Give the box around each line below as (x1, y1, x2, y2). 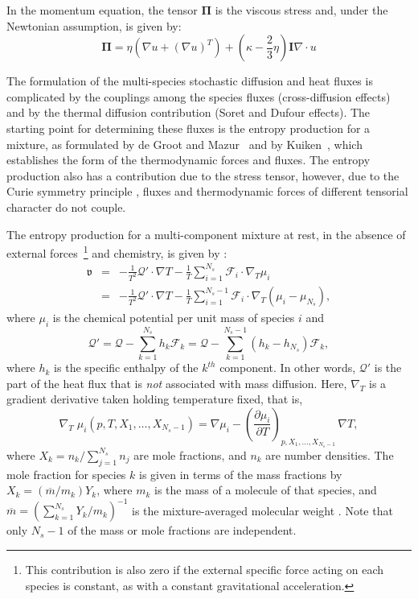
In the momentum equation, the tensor (6, 2, 198, 18)
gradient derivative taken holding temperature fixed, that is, (6, 390, 303, 407)
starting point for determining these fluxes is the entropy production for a (6, 119, 371, 136)
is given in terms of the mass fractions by (139, 465, 342, 482)
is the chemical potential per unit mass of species (52, 308, 295, 325)
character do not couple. (6, 198, 126, 215)
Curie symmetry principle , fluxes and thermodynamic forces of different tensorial (6, 183, 408, 200)
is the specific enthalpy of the (54, 359, 199, 376)
